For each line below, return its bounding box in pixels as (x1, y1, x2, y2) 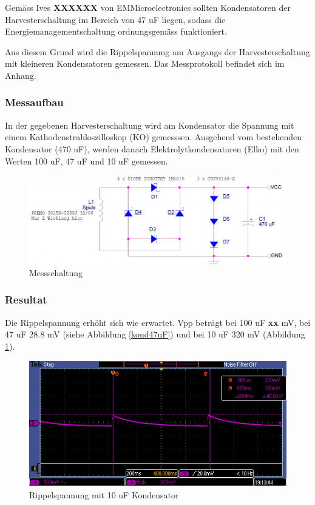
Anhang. (5, 69, 36, 81)
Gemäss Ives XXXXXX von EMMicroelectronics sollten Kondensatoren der (5, 1, 291, 13)
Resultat (5, 292, 47, 307)
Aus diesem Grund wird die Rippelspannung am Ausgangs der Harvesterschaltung (5, 45, 310, 58)
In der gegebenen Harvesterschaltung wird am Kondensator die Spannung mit (5, 118, 294, 131)
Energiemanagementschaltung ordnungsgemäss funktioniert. (5, 25, 227, 38)
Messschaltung (29, 266, 83, 279)
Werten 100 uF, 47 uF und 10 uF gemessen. (5, 154, 168, 167)
